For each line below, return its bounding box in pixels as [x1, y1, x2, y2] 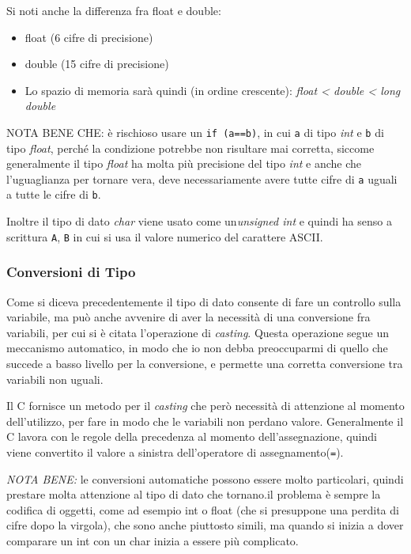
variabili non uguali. [6, 370, 104, 387]
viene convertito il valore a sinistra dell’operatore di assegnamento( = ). [6, 443, 344, 460]
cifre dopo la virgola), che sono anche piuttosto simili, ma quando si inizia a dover [6, 517, 404, 533]
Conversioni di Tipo [6, 262, 136, 282]
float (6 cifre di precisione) [25, 28, 153, 45]
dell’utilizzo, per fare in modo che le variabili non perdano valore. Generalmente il [6, 412, 404, 429]
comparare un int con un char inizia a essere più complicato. [6, 532, 299, 548]
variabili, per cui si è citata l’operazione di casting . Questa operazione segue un [6, 324, 390, 340]
